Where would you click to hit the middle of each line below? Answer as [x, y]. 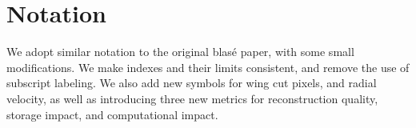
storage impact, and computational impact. [112, 114]
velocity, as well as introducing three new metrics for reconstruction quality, [192, 98]
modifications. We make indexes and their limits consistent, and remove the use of [208, 67]
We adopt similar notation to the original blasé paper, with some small [180, 52]
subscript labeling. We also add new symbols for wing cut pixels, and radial [192, 83]
